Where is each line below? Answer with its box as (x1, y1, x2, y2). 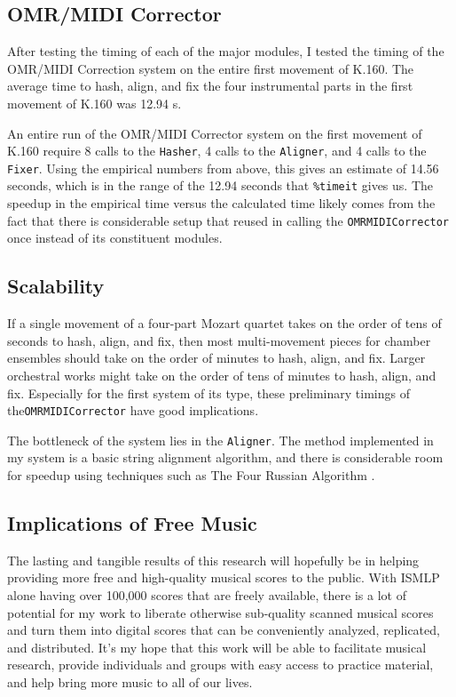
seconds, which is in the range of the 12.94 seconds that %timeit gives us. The (7, 176, 433, 195)
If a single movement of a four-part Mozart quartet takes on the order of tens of (7, 314, 442, 332)
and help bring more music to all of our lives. (7, 673, 253, 692)
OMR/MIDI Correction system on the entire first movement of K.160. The (7, 59, 414, 77)
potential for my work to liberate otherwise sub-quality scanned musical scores (7, 603, 434, 621)
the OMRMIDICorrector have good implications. (7, 401, 259, 420)
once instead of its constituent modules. (7, 228, 223, 247)
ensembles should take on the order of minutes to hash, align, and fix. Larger (7, 348, 426, 367)
